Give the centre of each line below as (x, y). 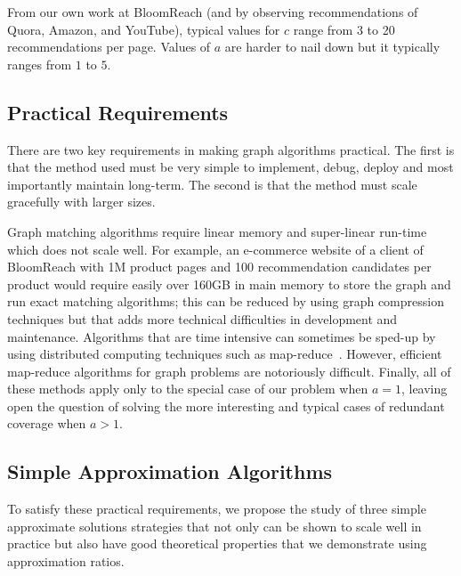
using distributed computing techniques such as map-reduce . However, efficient (225, 354)
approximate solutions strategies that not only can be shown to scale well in (214, 526)
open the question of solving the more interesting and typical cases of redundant (226, 406)
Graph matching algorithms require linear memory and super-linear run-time (217, 231)
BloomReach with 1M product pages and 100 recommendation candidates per (219, 267)
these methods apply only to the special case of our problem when (188, 389)
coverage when (47, 423)
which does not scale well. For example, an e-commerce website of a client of (215, 249)
